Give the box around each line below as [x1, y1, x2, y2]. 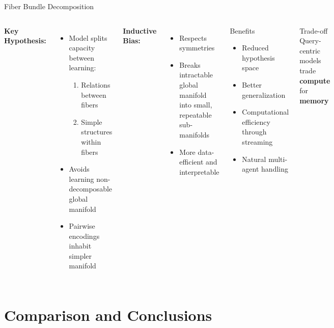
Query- [299, 35, 321, 46]
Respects [179, 32, 207, 43]
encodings [69, 230, 100, 241]
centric [299, 45, 321, 56]
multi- [268, 153, 288, 164]
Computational [242, 106, 289, 117]
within [81, 136, 101, 147]
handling [261, 163, 288, 174]
